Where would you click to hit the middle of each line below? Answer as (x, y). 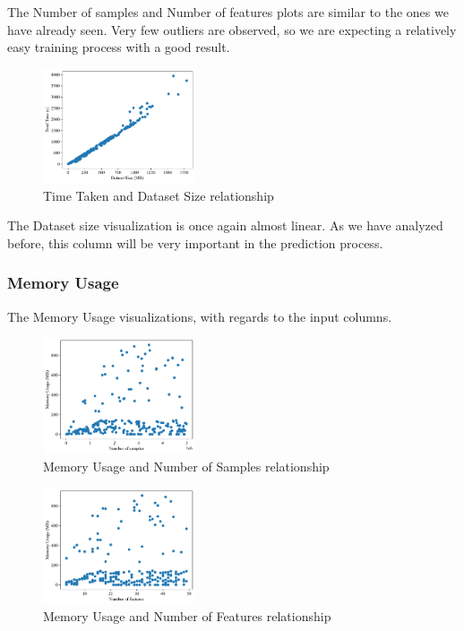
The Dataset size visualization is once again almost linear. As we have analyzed (225, 225)
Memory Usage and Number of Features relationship (187, 616)
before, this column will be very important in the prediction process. (195, 242)
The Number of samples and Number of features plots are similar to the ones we (228, 12)
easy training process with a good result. (119, 47)
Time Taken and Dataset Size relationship (159, 195)
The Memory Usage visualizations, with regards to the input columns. (200, 316)
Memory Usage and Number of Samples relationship (186, 466)
